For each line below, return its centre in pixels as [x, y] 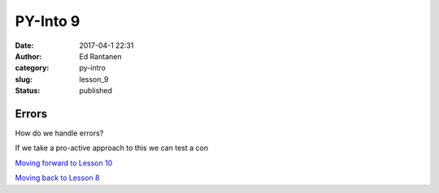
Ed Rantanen [100, 56]
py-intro [92, 68]
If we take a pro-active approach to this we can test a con [112, 148]
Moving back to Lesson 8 [57, 178]
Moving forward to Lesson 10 [64, 163]
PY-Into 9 [48, 21]
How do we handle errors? [59, 133]
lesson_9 [94, 79]
